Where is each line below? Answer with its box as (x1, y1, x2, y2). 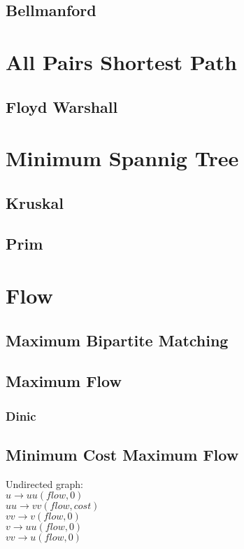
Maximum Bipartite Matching (6, 329, 229, 351)
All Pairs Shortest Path (6, 47, 237, 76)
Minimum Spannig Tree (6, 144, 239, 172)
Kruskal (6, 191, 64, 213)
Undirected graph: (6, 476, 83, 491)
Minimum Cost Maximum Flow (6, 444, 239, 466)
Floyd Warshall (6, 95, 118, 117)
